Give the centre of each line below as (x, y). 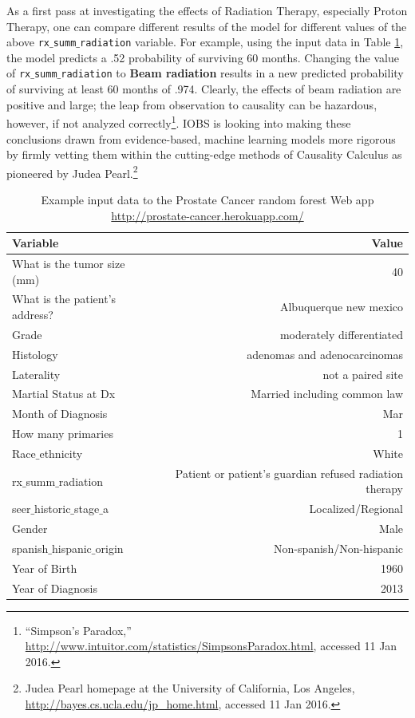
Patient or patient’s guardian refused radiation (289, 473)
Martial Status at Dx (64, 394)
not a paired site (363, 374)
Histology (35, 354)
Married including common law (327, 394)
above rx (28, 42)
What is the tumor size (69, 263)
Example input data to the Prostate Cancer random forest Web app (207, 199)
